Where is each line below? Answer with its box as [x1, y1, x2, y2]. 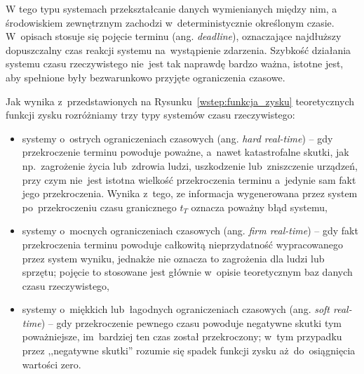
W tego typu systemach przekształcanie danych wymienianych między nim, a [6, 1, 337, 15]
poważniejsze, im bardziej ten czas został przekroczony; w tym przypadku [22, 329, 342, 344]
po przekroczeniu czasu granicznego [22, 199, 177, 214]
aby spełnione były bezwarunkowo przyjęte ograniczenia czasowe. [6, 69, 285, 84]
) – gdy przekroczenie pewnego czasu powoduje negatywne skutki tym [41, 315, 342, 330]
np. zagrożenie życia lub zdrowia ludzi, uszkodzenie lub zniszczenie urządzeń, [22, 158, 358, 173]
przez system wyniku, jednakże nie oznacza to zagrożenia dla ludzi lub [22, 251, 325, 265]
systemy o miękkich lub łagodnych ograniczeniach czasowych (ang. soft [22, 302, 330, 316]
